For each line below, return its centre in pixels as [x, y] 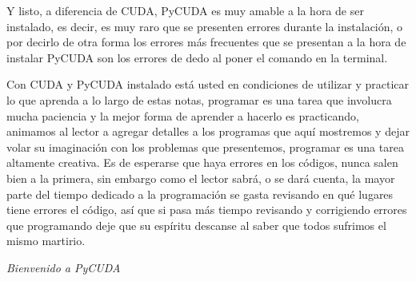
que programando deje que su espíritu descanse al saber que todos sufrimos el [196, 225]
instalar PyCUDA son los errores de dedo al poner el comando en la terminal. [197, 57]
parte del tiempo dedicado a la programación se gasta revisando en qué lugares [200, 194]
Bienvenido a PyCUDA [64, 267]
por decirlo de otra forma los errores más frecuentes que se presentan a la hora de [206, 42]
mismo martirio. [46, 241]
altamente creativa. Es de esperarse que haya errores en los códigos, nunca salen [202, 162]
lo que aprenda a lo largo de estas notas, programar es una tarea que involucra [199, 99]
